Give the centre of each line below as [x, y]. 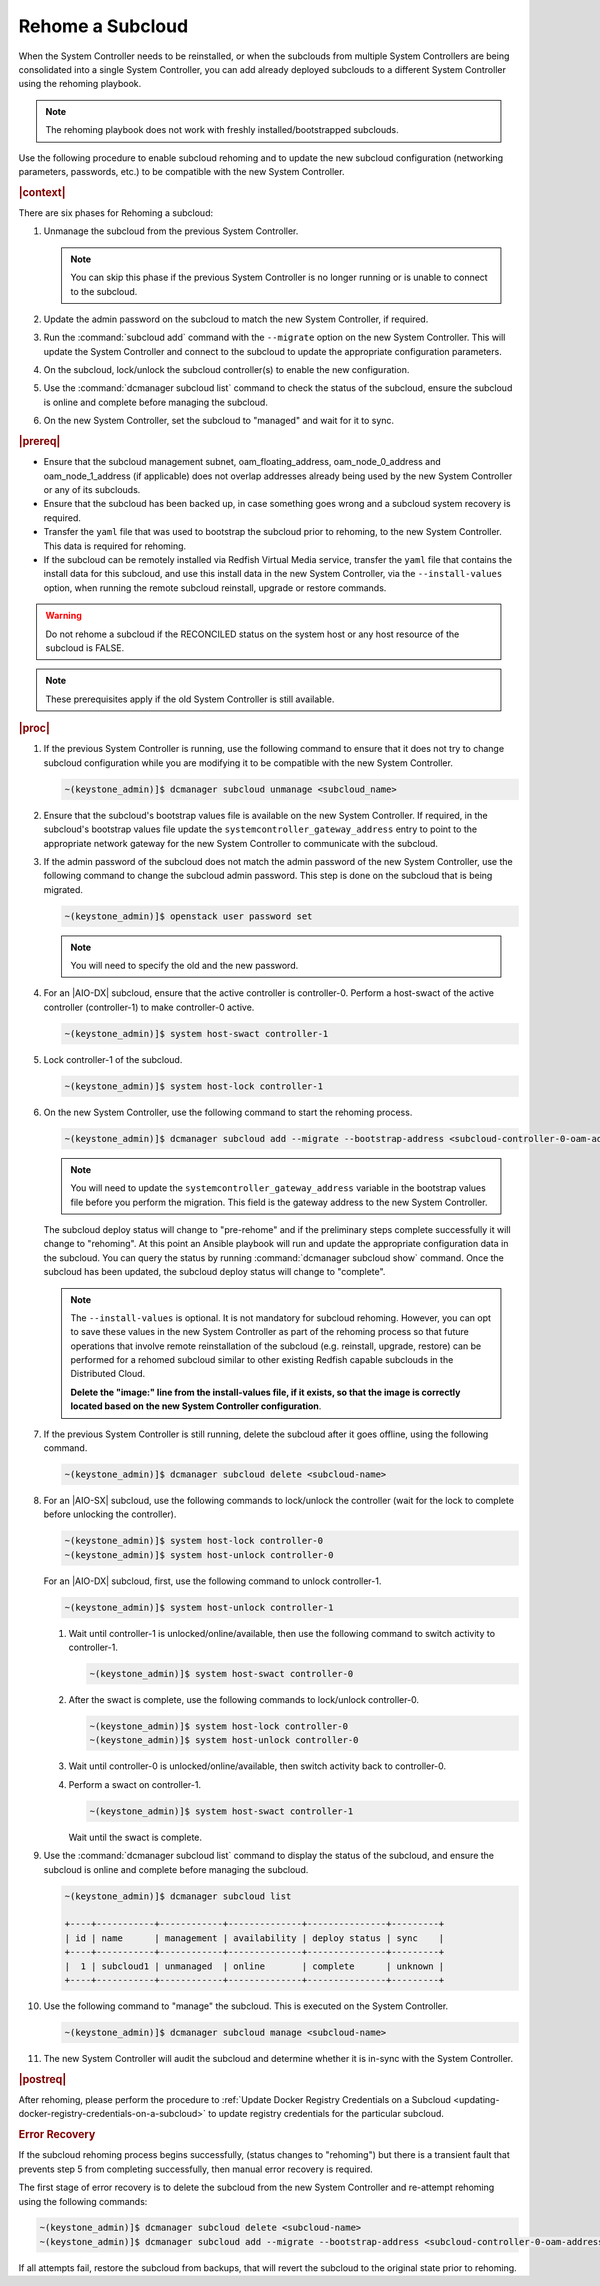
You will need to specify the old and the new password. [184, 966]
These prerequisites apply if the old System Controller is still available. [190, 699]
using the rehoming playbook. [80, 84]
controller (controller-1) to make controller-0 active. [149, 1007]
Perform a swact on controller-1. [135, 1784]
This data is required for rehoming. [115, 546]
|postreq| [42, 2079]
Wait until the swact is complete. [135, 1837]
